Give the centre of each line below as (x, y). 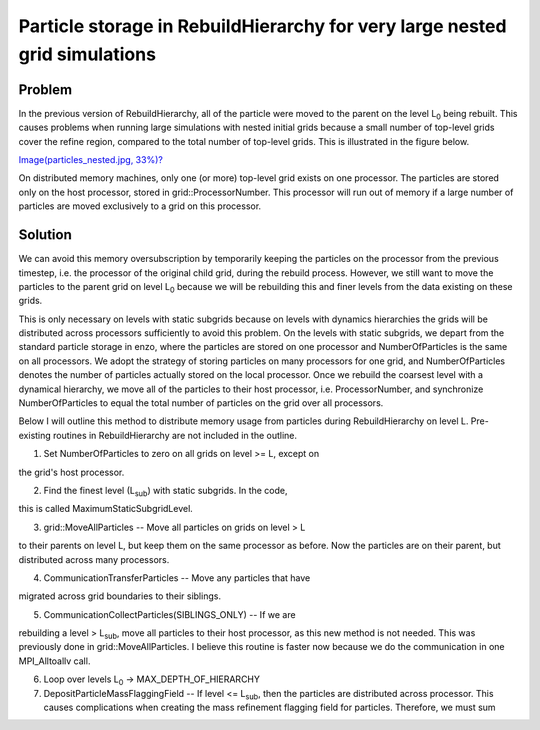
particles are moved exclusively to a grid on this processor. (140, 206)
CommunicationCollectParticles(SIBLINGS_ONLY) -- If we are (169, 614)
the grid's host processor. (71, 472)
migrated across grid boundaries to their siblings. (120, 596)
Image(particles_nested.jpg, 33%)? (91, 160)
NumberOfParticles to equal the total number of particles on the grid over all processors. (201, 403)
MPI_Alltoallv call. (54, 661)
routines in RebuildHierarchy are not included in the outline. (175, 435)
